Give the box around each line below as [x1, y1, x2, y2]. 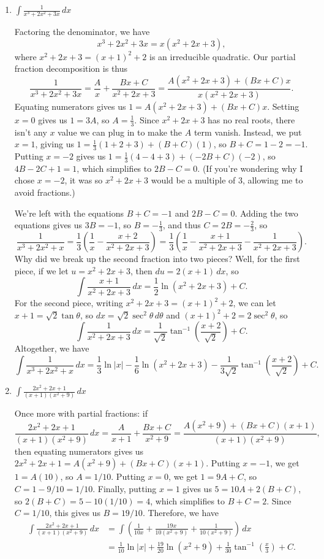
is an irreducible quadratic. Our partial [149, 50, 296, 63]
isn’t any [14, 125, 47, 138]
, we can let [233, 296, 276, 309]
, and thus [162, 218, 201, 231]
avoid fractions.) [14, 186, 75, 199]
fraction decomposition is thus [14, 62, 128, 75]
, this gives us [49, 506, 100, 519]
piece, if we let [14, 264, 69, 277]
